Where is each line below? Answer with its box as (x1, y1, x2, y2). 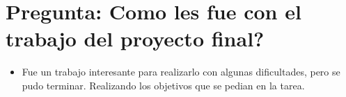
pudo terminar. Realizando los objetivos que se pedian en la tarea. (22, 78, 305, 92)
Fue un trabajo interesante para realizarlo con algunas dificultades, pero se (22, 64, 340, 79)
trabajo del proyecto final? (6, 24, 265, 53)
